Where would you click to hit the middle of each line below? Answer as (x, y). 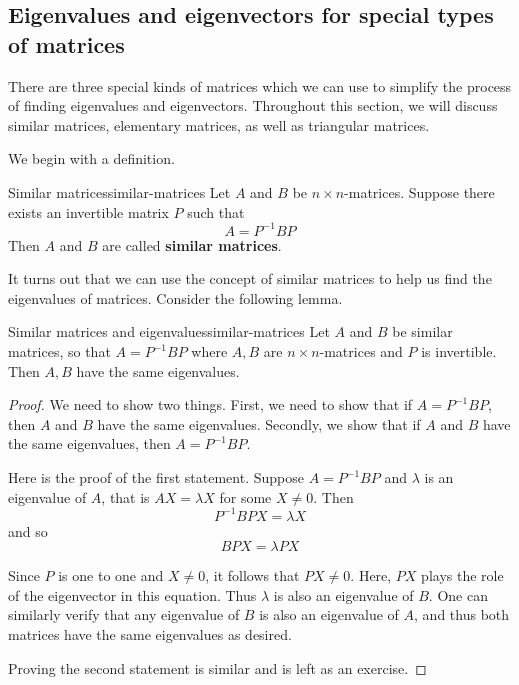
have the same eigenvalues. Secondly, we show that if (259, 423)
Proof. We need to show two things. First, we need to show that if (210, 404)
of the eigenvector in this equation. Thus (132, 594)
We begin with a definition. (91, 158)
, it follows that (252, 575)
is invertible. (459, 351)
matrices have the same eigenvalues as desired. (150, 634)
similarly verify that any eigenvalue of (124, 614)
